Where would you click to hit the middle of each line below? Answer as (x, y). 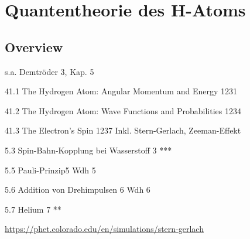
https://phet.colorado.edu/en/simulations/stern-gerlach (104, 229)
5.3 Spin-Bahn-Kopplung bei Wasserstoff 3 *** (88, 150)
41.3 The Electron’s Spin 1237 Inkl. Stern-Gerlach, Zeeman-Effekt (123, 130)
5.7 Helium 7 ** (33, 209)
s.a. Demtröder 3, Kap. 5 (49, 71)
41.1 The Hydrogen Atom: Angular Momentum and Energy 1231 (121, 91)
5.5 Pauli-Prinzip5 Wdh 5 (50, 170)
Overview (34, 47)
